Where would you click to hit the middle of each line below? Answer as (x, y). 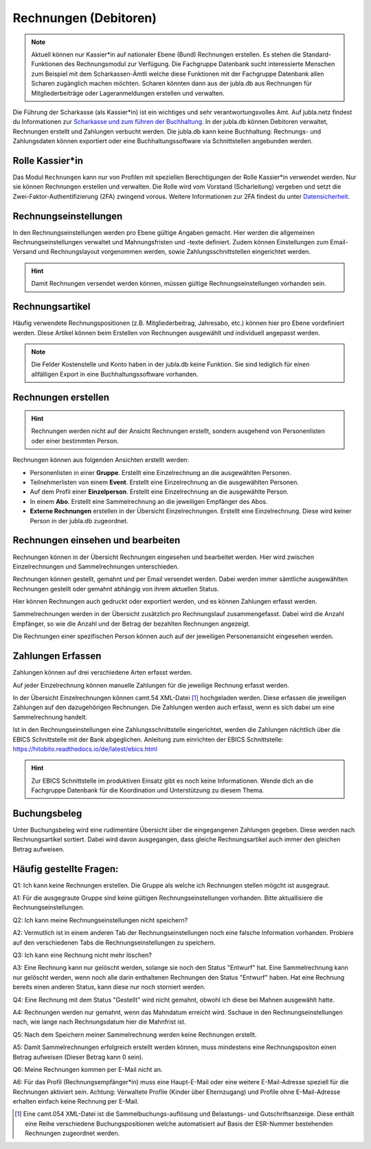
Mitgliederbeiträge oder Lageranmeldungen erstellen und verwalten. (128, 93)
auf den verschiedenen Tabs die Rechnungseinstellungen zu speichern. (114, 942)
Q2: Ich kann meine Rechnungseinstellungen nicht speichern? (100, 920)
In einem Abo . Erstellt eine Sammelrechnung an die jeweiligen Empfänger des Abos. (149, 501)
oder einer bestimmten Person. (75, 441)
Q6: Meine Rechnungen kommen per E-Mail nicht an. (88, 1069)
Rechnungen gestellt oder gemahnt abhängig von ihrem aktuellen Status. (116, 589)
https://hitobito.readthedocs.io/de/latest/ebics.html (85, 749)
